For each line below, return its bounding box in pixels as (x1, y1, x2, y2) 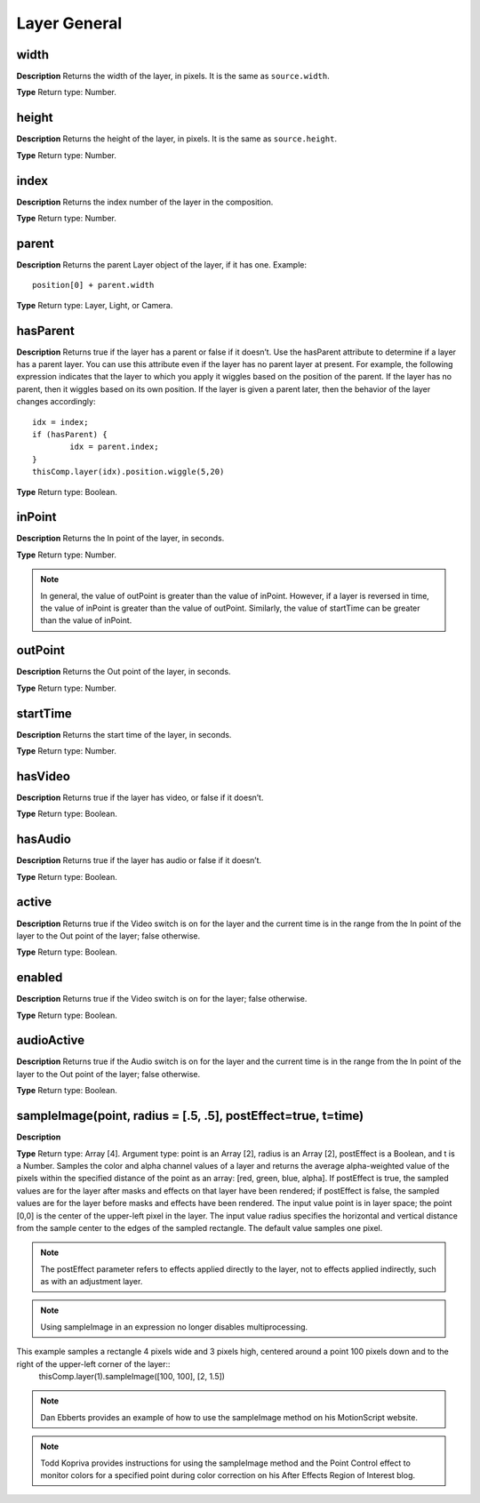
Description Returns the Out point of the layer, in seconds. (16, 667, 231, 677)
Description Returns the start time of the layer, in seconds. (16, 729, 232, 740)
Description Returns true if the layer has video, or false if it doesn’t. (16, 792, 264, 803)
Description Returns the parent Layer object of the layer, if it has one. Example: (16, 259, 307, 270)
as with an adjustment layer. (40, 1276, 143, 1287)
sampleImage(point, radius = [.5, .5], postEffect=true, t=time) (16, 1108, 364, 1123)
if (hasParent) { (32, 429, 108, 439)
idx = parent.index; (69, 442, 159, 452)
